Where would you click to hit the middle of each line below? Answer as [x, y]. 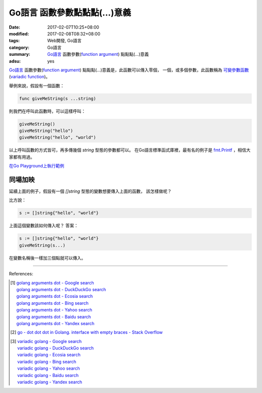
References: [21, 274]
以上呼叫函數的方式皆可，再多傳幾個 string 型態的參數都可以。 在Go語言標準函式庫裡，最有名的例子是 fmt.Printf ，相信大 [130, 150]
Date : [15, 27]
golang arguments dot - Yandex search [55, 323]
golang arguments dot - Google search [55, 283]
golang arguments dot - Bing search [52, 303]
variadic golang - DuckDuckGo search [56, 348]
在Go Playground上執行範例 [37, 166]
